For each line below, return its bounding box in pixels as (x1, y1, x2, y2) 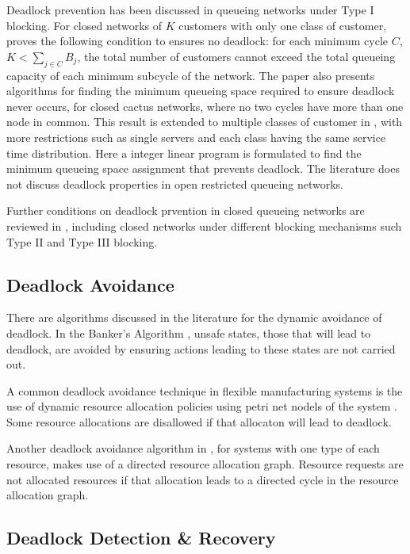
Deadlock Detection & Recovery (6, 525, 276, 550)
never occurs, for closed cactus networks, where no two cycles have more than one (6, 97, 404, 114)
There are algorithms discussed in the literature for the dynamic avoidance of (6, 309, 382, 326)
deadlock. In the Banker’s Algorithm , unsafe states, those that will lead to (6, 324, 371, 341)
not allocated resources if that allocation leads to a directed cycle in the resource (6, 471, 399, 487)
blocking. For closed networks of (6, 17, 163, 33)
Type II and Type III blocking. (6, 233, 158, 250)
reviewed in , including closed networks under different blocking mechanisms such (6, 217, 402, 234)
